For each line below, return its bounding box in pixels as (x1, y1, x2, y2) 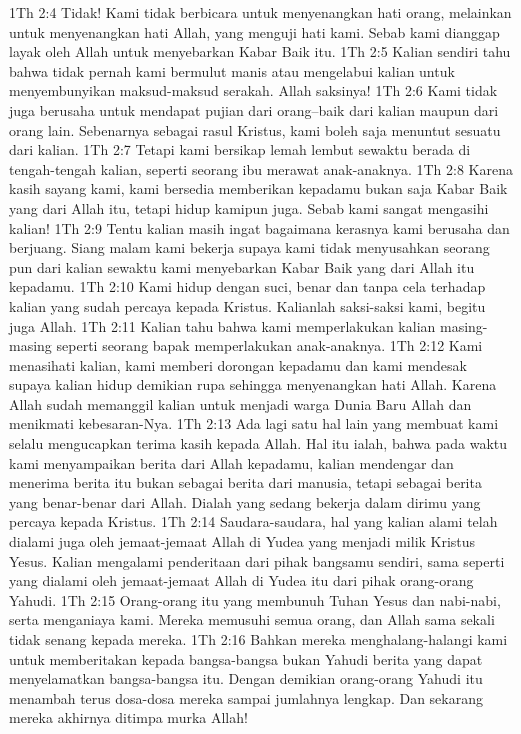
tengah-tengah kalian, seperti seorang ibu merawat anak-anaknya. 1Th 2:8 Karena (9, 158, 513, 179)
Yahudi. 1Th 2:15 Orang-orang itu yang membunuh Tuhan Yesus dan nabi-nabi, (9, 589, 501, 610)
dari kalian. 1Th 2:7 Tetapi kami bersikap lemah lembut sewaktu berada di (9, 139, 471, 160)
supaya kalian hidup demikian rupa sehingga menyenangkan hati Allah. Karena (9, 374, 497, 395)
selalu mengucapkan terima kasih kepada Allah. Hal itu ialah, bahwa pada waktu (9, 433, 508, 454)
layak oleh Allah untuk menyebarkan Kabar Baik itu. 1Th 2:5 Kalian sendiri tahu (9, 41, 511, 62)
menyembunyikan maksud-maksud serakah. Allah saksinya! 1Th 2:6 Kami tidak (9, 80, 498, 101)
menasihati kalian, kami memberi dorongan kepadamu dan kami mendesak (9, 354, 467, 375)
